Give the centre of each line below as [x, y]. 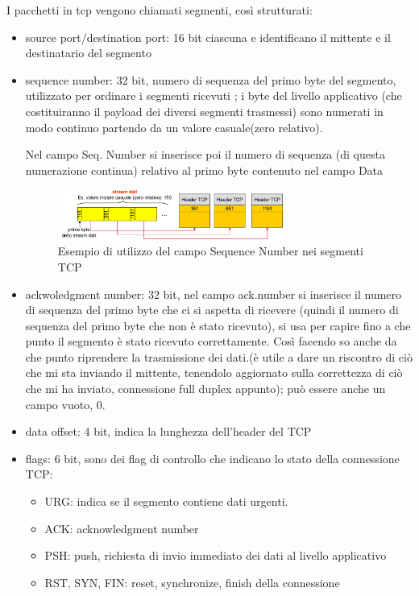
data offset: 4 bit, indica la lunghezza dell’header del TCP [168, 431]
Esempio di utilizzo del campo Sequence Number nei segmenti [210, 251]
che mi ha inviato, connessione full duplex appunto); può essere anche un [205, 389]
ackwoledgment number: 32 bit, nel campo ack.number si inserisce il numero [214, 294]
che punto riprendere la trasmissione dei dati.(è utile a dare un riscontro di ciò [219, 356]
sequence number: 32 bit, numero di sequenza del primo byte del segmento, [211, 79]
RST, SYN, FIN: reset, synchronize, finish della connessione [192, 582]
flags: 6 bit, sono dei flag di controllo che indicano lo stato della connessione [212, 458]
